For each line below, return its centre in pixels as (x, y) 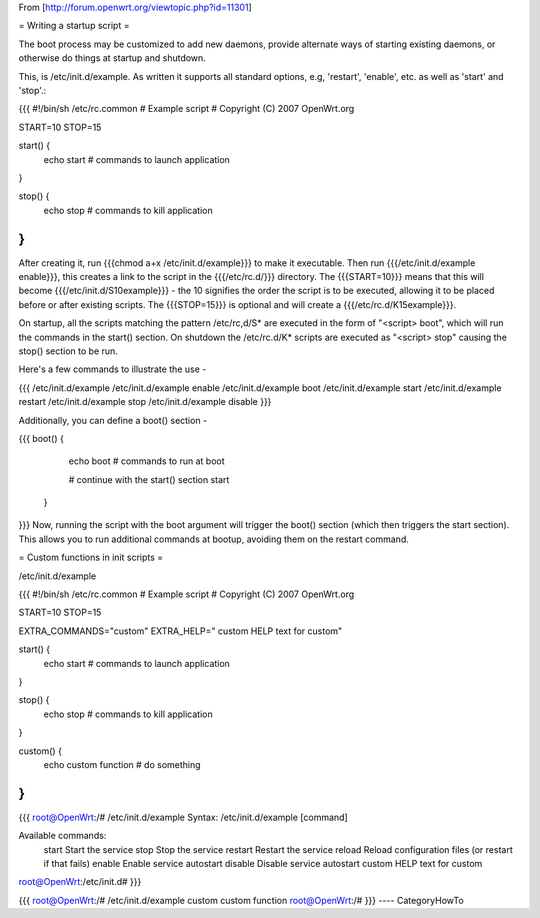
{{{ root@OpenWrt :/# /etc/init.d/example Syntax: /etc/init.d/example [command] (183, 817)
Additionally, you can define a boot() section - (113, 420)
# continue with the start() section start (149, 479)
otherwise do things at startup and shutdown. (112, 58)
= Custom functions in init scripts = (91, 557)
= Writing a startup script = (74, 26)
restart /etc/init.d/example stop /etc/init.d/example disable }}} (145, 402)
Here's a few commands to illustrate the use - (112, 369)
